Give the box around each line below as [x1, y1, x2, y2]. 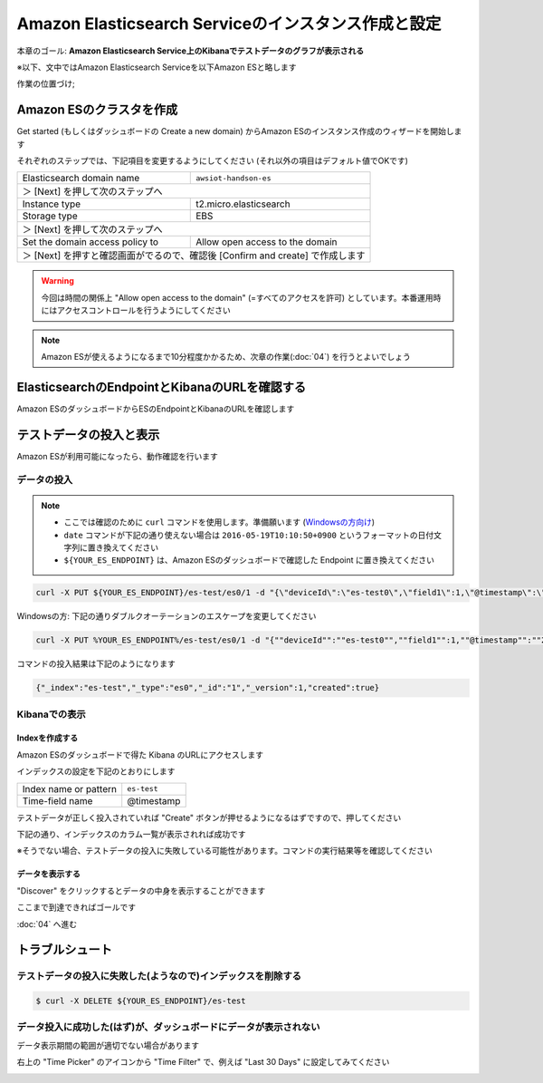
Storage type [22, 209, 78, 222]
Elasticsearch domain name [22, 172, 140, 185]
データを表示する [16, 868, 81, 879]
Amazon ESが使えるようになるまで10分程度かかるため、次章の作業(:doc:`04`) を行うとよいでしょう [41, 351, 412, 362]
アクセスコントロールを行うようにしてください [56, 305, 231, 316]
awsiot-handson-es [195, 173, 271, 183]
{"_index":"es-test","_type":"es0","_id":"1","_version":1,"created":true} [35, 682, 380, 693]
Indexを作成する [16, 732, 79, 743]
